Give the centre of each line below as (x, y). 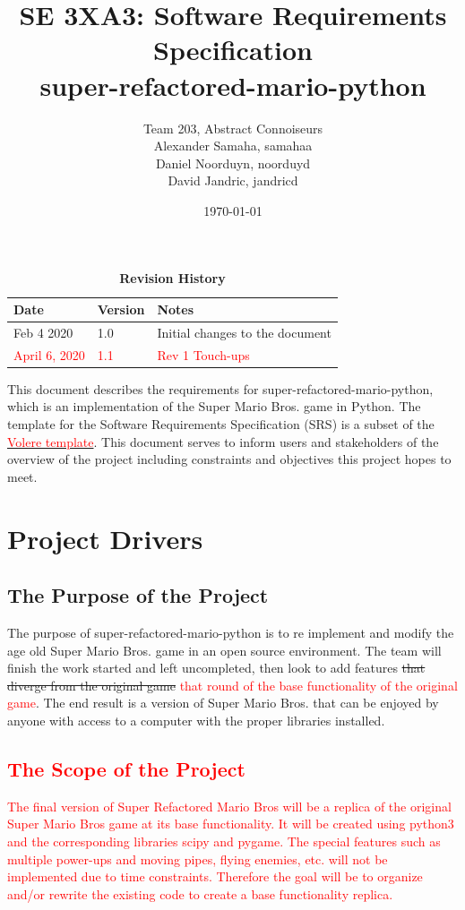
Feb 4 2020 (43, 332)
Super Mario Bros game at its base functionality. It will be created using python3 (231, 824)
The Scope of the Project (126, 768)
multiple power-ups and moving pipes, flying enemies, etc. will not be (198, 858)
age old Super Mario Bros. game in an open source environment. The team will (224, 650)
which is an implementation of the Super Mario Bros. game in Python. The (214, 406)
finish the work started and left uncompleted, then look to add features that (216, 668)
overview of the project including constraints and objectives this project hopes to (229, 459)
